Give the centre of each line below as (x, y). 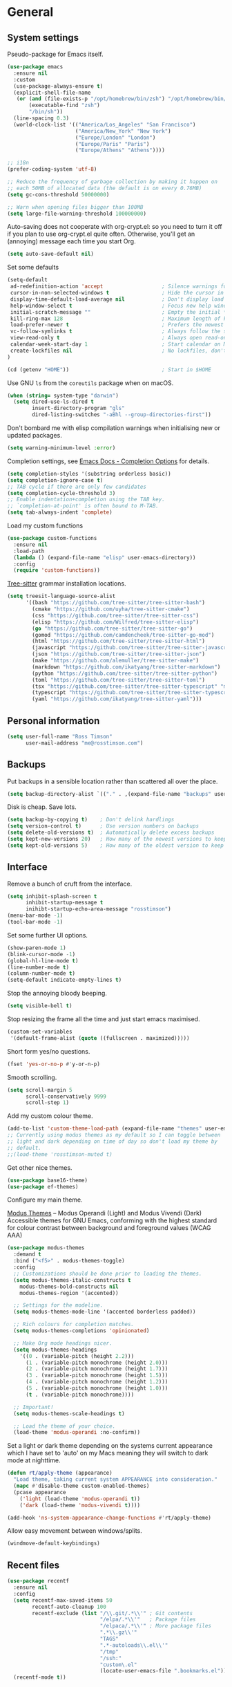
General (30, 12)
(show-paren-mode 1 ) (37, 948)
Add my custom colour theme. (50, 1116)
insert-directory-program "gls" (79, 409)
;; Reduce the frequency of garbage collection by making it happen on (112, 182)
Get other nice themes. (40, 1167)
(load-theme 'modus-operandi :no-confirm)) (77, 1433)
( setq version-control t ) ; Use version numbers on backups (103, 826)
